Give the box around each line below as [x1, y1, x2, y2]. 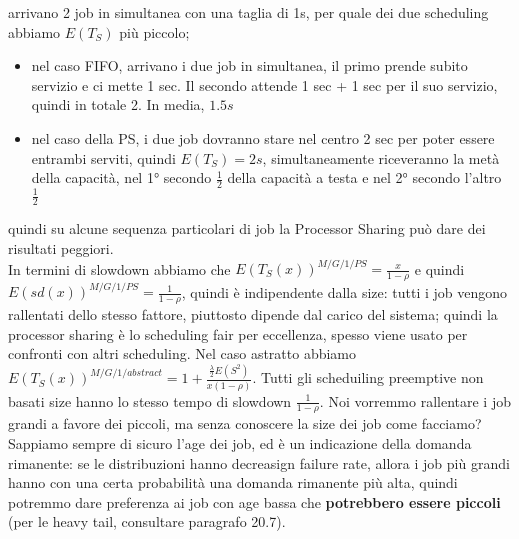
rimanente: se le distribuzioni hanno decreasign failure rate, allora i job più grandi [8, 452, 510, 473]
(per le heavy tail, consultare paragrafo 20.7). [8, 511, 286, 532]
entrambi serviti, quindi [31, 147, 176, 168]
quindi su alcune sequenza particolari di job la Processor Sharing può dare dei [8, 218, 486, 239]
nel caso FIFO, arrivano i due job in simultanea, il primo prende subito [31, 55, 468, 76]
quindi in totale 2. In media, [31, 94, 205, 115]
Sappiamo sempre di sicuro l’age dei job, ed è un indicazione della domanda [8, 433, 472, 453]
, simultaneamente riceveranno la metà [262, 147, 500, 168]
